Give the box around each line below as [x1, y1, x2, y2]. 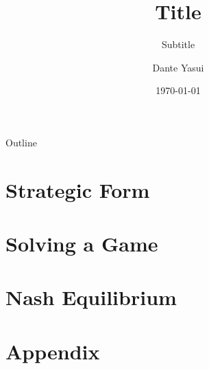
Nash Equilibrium [5, 283, 177, 311]
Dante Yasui [152, 60, 204, 74]
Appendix [5, 337, 100, 365]
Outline [5, 135, 37, 149]
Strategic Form [5, 175, 150, 203]
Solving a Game [5, 230, 158, 258]
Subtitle [161, 37, 195, 52]
